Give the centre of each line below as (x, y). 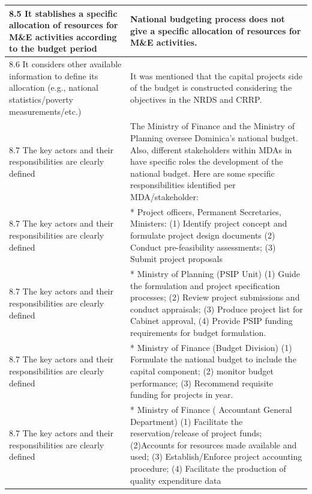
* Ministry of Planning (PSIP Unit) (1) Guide (215, 273)
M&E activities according (63, 36)
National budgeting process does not (208, 19)
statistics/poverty (41, 99)
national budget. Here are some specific (202, 173)
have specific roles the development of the (207, 161)
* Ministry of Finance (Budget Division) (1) (211, 347)
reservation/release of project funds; (196, 433)
